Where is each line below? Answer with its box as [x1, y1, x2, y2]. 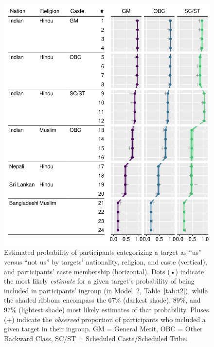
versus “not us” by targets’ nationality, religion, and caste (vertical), [4, 256, 207, 266]
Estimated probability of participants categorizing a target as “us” [4, 247, 202, 257]
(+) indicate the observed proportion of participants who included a [4, 314, 206, 324]
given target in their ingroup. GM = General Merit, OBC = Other [4, 324, 203, 334]
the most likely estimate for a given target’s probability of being [4, 276, 195, 286]
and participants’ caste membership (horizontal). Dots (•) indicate [4, 266, 204, 276]
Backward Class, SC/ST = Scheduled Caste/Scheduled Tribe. [4, 333, 188, 343]
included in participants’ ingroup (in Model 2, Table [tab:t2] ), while [4, 285, 208, 295]
